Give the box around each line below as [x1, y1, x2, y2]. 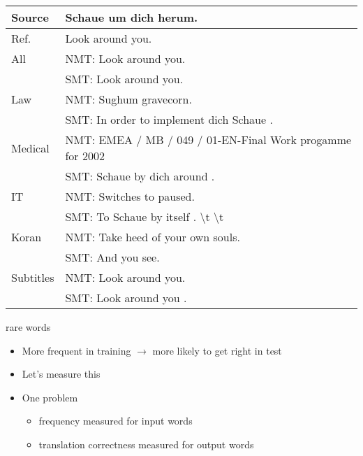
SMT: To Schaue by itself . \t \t [65, 208, 224, 225]
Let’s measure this [22, 366, 101, 381]
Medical [11, 139, 50, 156]
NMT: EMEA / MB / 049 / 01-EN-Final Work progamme [65, 131, 352, 148]
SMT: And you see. [65, 249, 160, 265]
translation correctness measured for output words [38, 436, 254, 451]
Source [11, 9, 49, 25]
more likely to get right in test [152, 343, 282, 357]
